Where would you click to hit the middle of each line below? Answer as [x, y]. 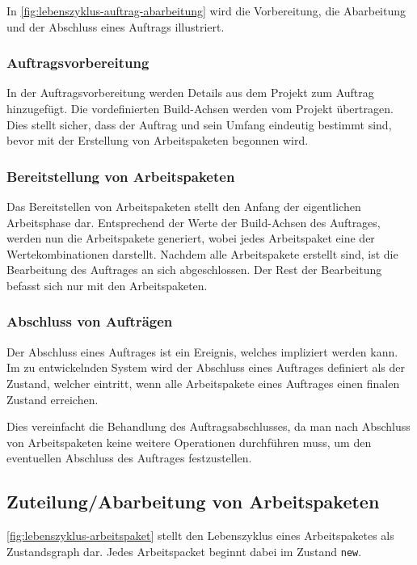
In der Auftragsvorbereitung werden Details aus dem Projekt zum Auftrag [190, 93]
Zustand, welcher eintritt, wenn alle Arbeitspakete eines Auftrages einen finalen [203, 383]
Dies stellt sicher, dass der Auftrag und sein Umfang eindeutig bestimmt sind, [199, 124]
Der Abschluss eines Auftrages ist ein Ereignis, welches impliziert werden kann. [202, 351]
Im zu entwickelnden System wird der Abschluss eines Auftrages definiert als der [206, 367]
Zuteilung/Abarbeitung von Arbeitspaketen [193, 502]
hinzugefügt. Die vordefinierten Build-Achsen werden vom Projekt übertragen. [200, 108]
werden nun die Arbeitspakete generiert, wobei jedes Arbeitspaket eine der [191, 238]
